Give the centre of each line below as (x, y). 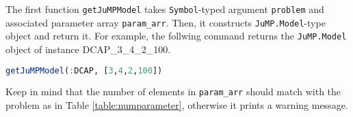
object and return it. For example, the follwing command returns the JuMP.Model (176, 36)
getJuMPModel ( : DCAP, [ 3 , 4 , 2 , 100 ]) (84, 70)
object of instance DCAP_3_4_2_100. (88, 49)
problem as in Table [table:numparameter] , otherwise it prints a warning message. (177, 105)
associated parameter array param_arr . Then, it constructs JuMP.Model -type (166, 22)
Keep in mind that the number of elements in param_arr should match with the (173, 91)
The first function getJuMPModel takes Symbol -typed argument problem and (165, 9)
